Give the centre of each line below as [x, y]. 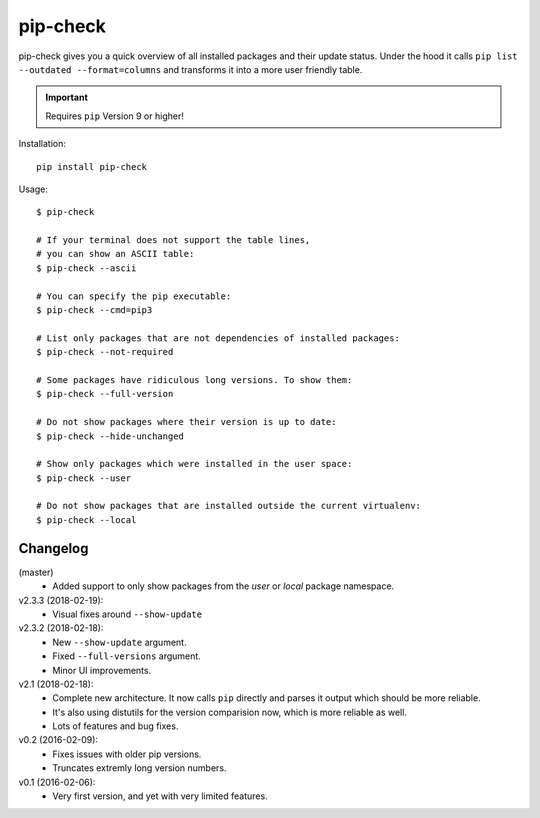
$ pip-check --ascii [86, 268]
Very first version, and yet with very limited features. [160, 796]
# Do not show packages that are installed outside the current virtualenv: [229, 506]
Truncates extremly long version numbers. [139, 768]
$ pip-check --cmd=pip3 [94, 310]
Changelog [53, 548]
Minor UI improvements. [102, 670]
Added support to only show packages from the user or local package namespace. [223, 586]
